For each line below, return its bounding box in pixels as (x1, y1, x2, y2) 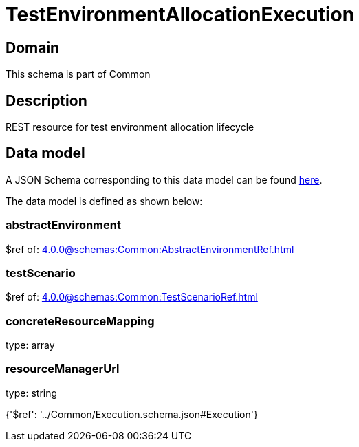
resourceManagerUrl (6, 362, 120, 376)
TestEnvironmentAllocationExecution (6, 3, 355, 26)
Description (6, 91, 87, 109)
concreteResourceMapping (6, 314, 155, 328)
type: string (6, 386, 58, 399)
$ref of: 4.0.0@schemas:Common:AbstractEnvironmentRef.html (6, 243, 294, 255)
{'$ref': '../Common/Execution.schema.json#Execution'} (6, 408, 258, 420)
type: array (6, 339, 55, 351)
